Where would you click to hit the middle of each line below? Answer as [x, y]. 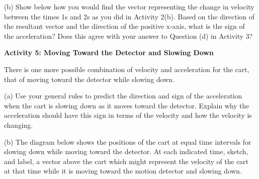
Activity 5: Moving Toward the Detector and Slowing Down [109, 52]
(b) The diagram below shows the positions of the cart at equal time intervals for [128, 141]
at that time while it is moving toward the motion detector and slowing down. [123, 171]
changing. [18, 125]
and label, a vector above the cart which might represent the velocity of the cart [126, 161]
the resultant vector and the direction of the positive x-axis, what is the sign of [125, 26]
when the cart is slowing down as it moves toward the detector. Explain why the [127, 105]
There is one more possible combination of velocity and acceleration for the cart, [127, 69]
